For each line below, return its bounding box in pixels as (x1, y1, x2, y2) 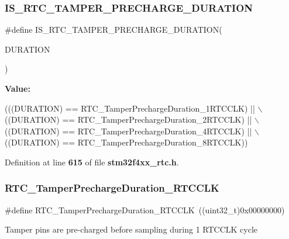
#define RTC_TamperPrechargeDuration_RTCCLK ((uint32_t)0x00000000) (5, 203, 285, 216)
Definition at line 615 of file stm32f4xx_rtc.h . (5, 155, 179, 168)
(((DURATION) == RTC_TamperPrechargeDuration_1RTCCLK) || (5, 102, 255, 114)
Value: (5, 82, 30, 94)
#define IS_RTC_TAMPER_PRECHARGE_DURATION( (5, 23, 222, 36)
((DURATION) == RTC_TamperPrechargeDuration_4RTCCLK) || (5, 124, 252, 137)
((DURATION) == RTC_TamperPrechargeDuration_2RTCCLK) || (5, 113, 252, 126)
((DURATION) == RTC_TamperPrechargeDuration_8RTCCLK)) (5, 136, 248, 148)
